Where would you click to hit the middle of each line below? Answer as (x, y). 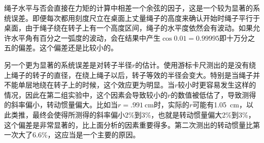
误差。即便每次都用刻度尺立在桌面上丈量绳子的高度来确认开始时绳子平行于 (135, 18)
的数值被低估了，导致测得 (213, 94)
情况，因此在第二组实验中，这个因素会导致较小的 (86, 94)
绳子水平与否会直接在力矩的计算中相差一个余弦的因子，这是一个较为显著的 (128, 8)
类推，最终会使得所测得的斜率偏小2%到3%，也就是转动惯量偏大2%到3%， (133, 114)
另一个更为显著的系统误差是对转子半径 (68, 64)
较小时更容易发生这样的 (217, 85)
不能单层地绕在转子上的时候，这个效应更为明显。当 (89, 85)
